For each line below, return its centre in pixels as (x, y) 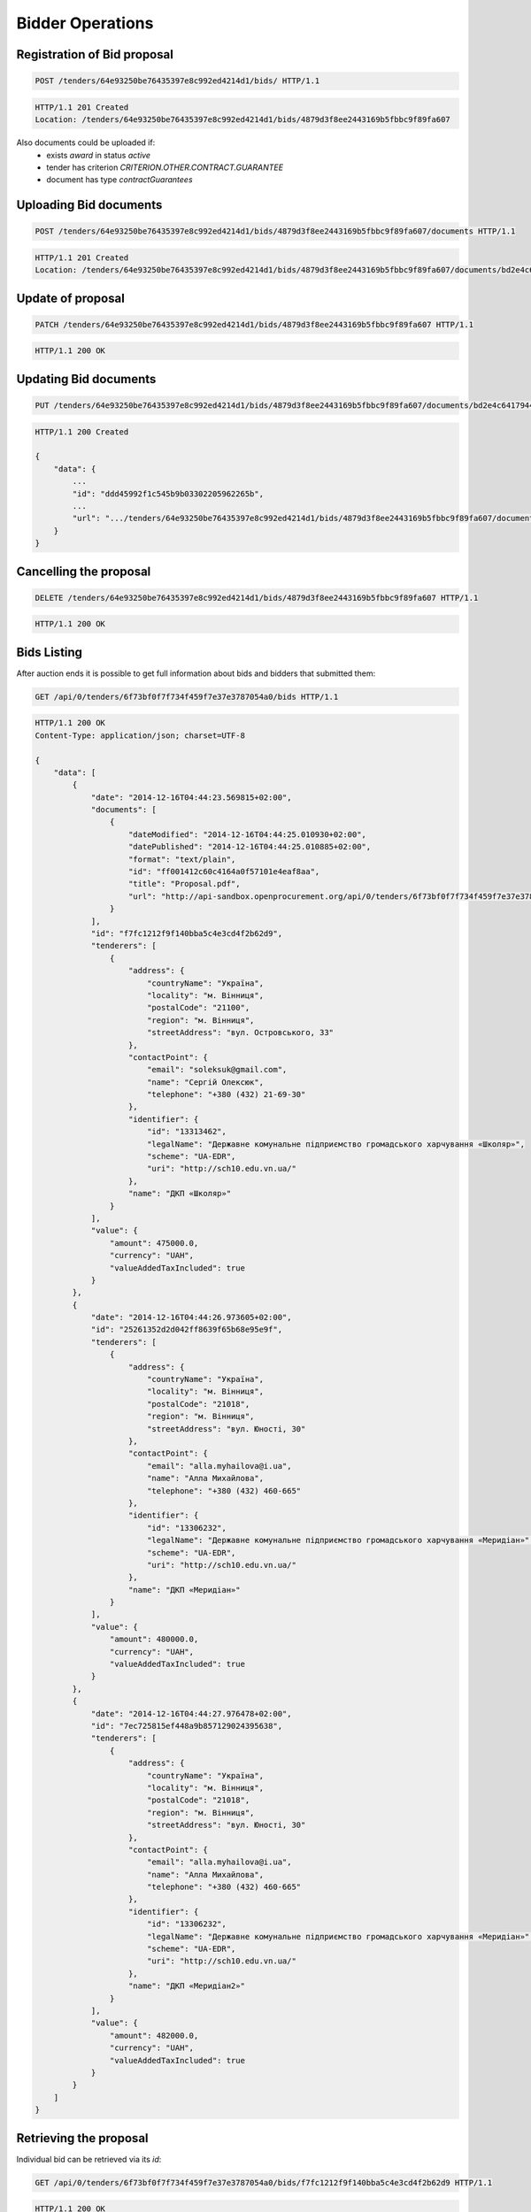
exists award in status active (98, 155)
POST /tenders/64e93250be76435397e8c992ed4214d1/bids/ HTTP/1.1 (177, 81)
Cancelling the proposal (84, 571)
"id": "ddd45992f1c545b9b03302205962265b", (168, 494)
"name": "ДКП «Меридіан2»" (187, 1986)
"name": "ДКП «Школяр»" (180, 1194)
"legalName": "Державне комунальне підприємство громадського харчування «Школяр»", (336, 1144)
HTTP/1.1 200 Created (82, 432)
